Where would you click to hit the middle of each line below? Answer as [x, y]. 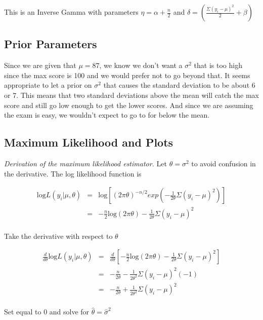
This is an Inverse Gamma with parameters [71, 12]
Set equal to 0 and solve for [47, 312]
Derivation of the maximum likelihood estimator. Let [85, 163]
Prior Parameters [51, 44]
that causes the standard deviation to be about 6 [179, 85]
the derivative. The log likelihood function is [73, 173]
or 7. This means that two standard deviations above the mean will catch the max [131, 95]
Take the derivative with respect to [58, 236]
